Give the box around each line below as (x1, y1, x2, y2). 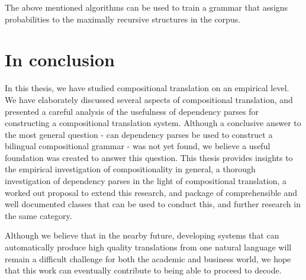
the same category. (5, 209, 72, 221)
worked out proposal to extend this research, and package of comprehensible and (5, 186, 298, 198)
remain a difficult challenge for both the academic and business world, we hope (5, 252, 291, 265)
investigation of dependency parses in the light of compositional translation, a (5, 175, 287, 187)
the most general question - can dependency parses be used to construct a (5, 128, 273, 140)
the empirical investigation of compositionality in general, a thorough (5, 163, 256, 175)
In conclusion (5, 47, 115, 72)
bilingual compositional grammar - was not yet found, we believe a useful (5, 140, 270, 152)
